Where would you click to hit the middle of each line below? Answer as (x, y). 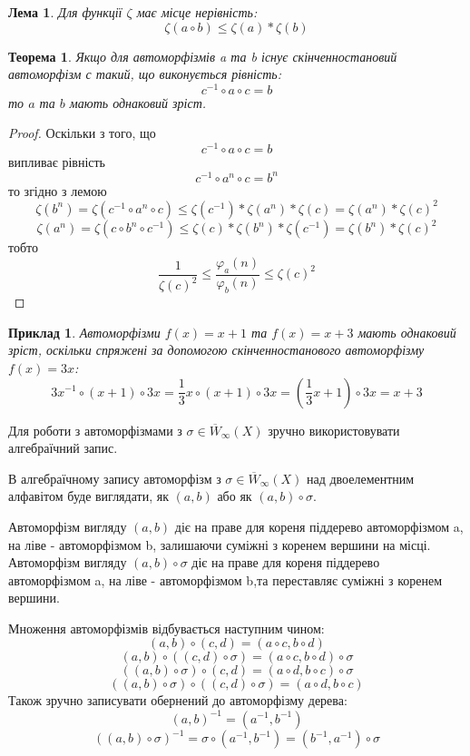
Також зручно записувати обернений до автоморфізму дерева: (178, 700)
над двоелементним (360, 478)
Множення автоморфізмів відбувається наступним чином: (166, 628)
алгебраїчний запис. (63, 448)
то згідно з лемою (58, 190)
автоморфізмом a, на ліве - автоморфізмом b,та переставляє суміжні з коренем (225, 579)
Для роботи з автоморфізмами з (95, 430)
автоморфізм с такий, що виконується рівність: (145, 74)
